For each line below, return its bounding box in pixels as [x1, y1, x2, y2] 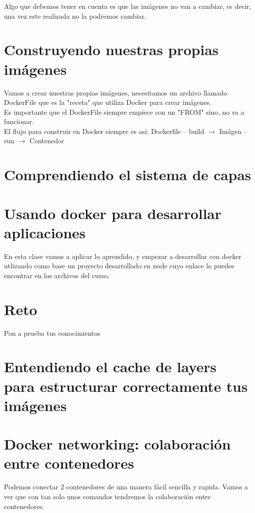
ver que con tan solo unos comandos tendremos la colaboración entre [4, 491, 211, 501]
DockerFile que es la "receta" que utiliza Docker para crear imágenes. [4, 97, 212, 107]
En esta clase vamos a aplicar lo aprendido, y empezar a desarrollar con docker [4, 251, 242, 261]
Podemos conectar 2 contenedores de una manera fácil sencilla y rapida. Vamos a [4, 481, 248, 492]
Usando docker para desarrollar [4, 203, 222, 223]
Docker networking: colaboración [4, 434, 231, 454]
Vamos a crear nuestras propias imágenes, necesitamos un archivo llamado [4, 87, 227, 97]
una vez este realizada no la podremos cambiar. [4, 10, 146, 21]
